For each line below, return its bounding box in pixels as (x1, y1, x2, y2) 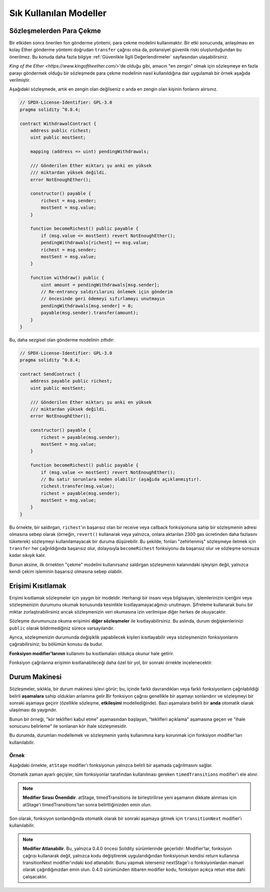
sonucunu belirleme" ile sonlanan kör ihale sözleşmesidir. (9, 723, 127, 729)
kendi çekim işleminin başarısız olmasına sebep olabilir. (9, 568, 123, 574)
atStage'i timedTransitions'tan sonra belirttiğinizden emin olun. (22, 801, 152, 807)
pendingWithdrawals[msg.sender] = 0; (40, 303, 133, 309)
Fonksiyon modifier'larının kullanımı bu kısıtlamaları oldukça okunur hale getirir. (9, 650, 174, 656)
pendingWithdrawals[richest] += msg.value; (40, 240, 149, 245)
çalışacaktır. (22, 873, 47, 879)
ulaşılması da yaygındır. (9, 707, 57, 713)
